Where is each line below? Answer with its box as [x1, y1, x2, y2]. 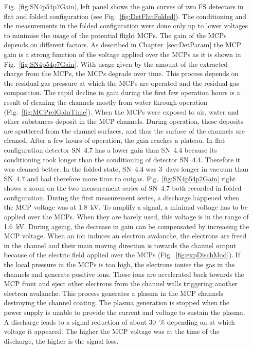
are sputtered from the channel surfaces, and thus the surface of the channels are [4, 125, 245, 136]
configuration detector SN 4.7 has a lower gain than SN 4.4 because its [4, 144, 217, 155]
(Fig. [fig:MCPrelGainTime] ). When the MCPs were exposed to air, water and [4, 106, 239, 116]
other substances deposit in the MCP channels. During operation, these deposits [4, 116, 243, 126]
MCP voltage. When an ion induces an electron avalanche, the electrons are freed [4, 231, 247, 241]
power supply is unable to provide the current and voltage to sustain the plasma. [4, 307, 245, 317]
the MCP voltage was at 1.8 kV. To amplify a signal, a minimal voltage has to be [4, 202, 248, 212]
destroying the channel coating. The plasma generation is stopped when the [4, 297, 230, 308]
